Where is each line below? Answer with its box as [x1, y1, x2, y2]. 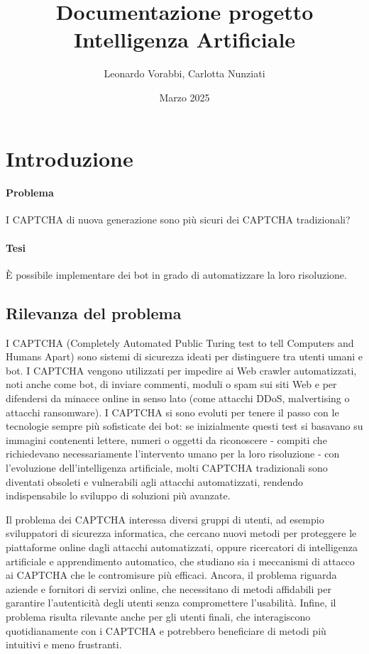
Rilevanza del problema [6, 301, 182, 323]
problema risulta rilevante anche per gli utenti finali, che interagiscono [6, 609, 311, 623]
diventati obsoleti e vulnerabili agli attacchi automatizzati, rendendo [6, 474, 304, 489]
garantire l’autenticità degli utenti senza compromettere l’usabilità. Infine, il [6, 595, 336, 610]
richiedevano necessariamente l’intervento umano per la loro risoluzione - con [6, 446, 340, 461]
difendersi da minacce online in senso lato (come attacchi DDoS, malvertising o [6, 391, 350, 406]
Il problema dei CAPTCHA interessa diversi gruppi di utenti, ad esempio [6, 511, 324, 526]
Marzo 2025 [159, 89, 210, 104]
